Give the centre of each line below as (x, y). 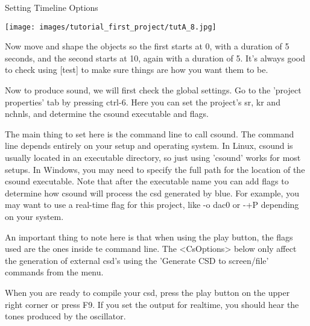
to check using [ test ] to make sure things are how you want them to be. (137, 70)
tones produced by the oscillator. (65, 316)
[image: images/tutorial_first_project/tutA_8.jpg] (111, 27)
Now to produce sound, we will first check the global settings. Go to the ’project (153, 90)
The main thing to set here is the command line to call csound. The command (150, 133)
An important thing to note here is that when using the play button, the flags (149, 237)
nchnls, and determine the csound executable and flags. (107, 114)
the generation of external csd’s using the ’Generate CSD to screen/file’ (137, 260)
